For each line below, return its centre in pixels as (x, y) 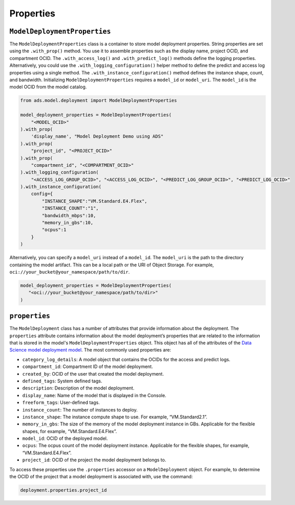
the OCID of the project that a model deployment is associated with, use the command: (101, 477)
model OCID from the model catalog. (48, 87)
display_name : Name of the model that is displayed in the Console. (94, 395)
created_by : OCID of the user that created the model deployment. (93, 374)
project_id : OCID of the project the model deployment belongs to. (94, 460)
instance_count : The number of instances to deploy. (80, 410)
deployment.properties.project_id (64, 490)
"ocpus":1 (54, 230)
